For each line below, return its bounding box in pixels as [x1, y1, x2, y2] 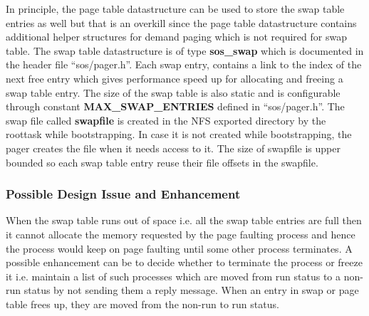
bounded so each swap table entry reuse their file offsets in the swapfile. [6, 154, 318, 169]
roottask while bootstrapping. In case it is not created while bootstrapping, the [6, 127, 352, 142]
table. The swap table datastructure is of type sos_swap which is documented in [6, 43, 364, 58]
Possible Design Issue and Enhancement [6, 185, 241, 203]
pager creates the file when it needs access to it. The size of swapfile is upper [6, 140, 341, 155]
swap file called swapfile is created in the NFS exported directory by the [6, 112, 326, 127]
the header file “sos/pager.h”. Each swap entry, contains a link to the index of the [6, 57, 362, 72]
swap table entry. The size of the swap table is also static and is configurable [6, 85, 341, 100]
